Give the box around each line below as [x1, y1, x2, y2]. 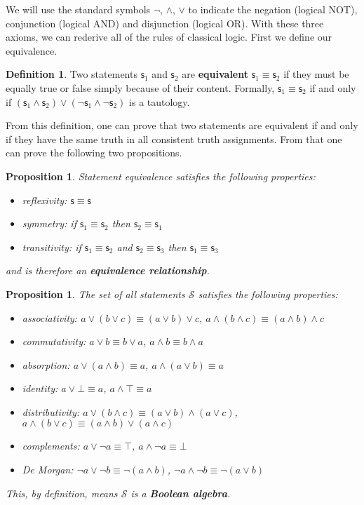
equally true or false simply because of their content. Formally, [6, 80, 275, 95]
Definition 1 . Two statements [6, 67, 137, 81]
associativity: [22, 310, 78, 325]
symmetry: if [22, 216, 76, 231]
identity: [22, 381, 58, 396]
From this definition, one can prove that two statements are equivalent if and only [6, 118, 358, 133]
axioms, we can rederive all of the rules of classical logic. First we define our [6, 29, 332, 44]
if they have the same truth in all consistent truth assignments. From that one [6, 131, 342, 146]
